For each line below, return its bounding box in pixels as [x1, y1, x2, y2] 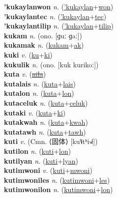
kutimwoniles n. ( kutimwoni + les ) [4, 174, 110, 185]
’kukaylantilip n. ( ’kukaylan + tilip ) [4, 21, 114, 31]
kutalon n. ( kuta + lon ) [4, 88, 74, 98]
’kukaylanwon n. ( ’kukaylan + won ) [4, 1, 114, 11]
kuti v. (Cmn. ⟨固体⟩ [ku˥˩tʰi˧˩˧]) [4, 136, 98, 146]
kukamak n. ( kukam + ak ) [4, 40, 84, 50]
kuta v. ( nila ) [4, 69, 46, 79]
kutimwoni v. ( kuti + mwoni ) [4, 165, 92, 175]
